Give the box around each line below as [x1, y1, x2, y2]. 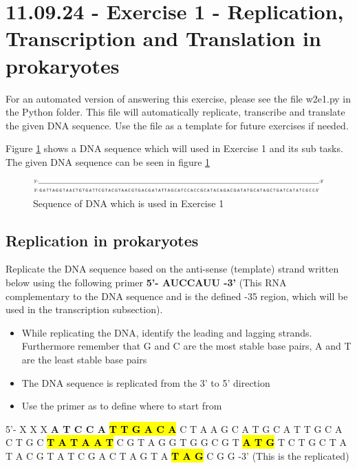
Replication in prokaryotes [6, 229, 199, 251]
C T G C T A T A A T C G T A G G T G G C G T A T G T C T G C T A [6, 435, 347, 449]
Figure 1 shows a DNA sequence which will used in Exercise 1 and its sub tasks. [6, 141, 343, 156]
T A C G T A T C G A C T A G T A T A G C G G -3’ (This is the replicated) [6, 448, 349, 462]
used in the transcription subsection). [6, 302, 163, 317]
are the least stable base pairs [21, 352, 147, 366]
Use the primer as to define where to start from [21, 398, 222, 413]
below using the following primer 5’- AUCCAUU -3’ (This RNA [6, 275, 287, 289]
